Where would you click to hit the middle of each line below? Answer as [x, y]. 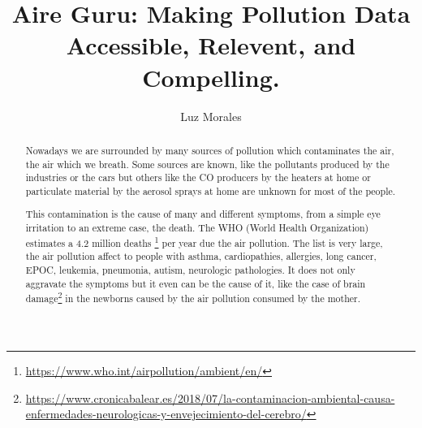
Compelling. [211, 77]
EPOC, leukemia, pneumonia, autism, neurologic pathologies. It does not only [190, 270]
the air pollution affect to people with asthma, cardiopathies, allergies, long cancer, [201, 256]
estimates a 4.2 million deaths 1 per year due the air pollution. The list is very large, [204, 241]
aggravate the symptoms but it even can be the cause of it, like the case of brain [196, 283]
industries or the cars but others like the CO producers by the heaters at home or [198, 177]
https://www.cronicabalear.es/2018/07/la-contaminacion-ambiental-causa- [210, 398]
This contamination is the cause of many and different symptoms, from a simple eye [203, 214]
